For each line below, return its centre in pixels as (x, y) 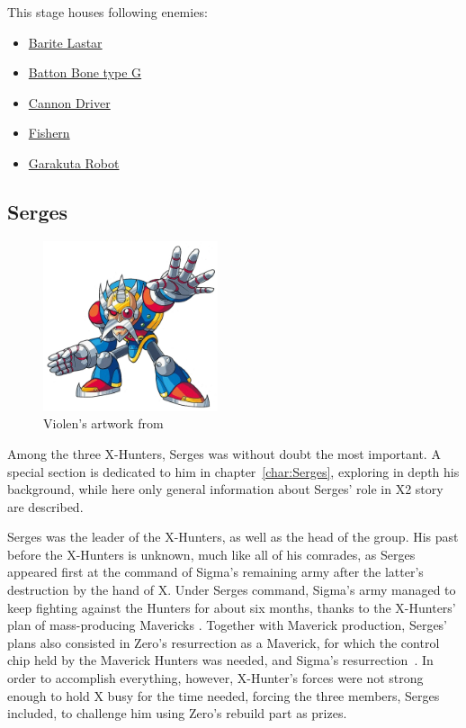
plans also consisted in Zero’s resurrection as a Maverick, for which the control (224, 642)
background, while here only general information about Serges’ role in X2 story (225, 489)
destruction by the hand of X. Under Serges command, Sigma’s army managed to (232, 590)
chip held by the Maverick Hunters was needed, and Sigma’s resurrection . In (220, 660)
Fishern (49, 133)
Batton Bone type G (85, 72)
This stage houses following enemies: (108, 12)
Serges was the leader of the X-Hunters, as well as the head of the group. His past (233, 537)
